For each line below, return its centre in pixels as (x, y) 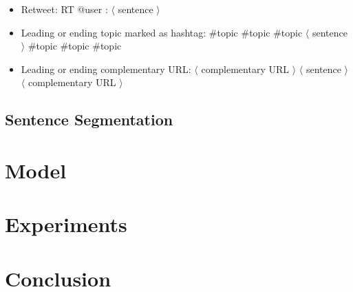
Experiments (66, 224)
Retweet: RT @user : (64, 9)
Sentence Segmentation (89, 119)
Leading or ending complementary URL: (106, 69)
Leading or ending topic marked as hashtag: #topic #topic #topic (162, 32)
